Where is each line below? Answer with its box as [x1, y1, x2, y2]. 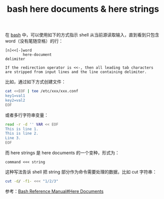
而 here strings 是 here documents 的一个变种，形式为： [5, 150, 120, 156]
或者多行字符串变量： [5, 112, 48, 118]
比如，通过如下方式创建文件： [5, 79, 66, 85]
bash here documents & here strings [6, 3, 160, 15]
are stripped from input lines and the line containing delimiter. [5, 70, 147, 75]
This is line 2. [5, 131, 39, 136]
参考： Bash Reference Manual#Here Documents [5, 188, 104, 194]
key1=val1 [5, 93, 26, 98]
